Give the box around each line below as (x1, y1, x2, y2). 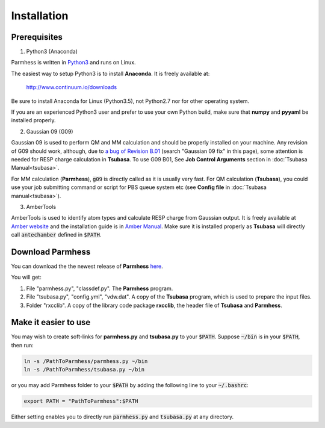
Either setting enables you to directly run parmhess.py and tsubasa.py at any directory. (11, 413, 234, 421)
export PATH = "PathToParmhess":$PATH (23, 398, 138, 405)
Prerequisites (11, 32, 63, 42)
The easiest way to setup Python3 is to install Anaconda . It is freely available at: (11, 70, 210, 77)
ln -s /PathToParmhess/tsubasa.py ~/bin (23, 366, 144, 373)
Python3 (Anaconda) (26, 48, 78, 55)
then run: (11, 341, 34, 349)
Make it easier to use (11, 317, 91, 327)
